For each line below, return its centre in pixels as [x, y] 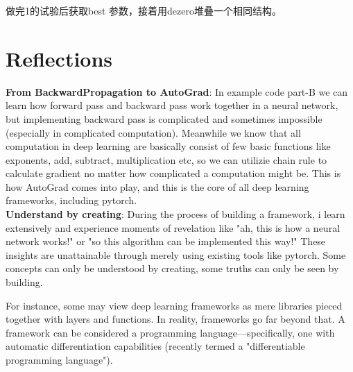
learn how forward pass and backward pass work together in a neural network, [172, 105]
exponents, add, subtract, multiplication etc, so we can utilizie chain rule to [166, 159]
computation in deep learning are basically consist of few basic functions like [168, 146]
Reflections [59, 58]
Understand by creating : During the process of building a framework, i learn [175, 214]
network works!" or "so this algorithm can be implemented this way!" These [166, 241]
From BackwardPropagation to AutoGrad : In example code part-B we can [177, 91]
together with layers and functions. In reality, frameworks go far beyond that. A [175, 319]
